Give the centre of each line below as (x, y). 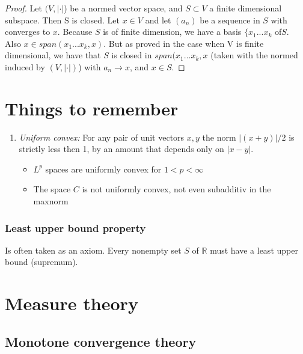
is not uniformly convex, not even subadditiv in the (176, 189)
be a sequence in (230, 20)
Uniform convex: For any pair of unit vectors (102, 137)
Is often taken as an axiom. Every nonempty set (93, 250)
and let (158, 20)
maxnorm (51, 201)
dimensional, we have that (53, 55)
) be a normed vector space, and (123, 8)
